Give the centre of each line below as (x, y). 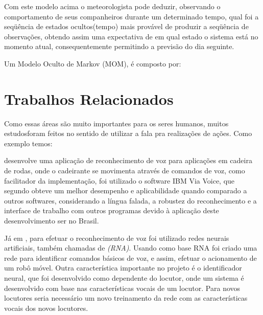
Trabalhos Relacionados (89, 98)
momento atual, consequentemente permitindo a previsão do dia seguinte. (119, 46)
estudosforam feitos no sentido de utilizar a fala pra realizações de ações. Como (128, 133)
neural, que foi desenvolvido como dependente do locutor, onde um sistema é (124, 278)
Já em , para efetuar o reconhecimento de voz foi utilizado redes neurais (117, 238)
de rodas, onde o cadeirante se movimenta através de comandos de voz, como (125, 171)
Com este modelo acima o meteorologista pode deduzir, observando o (112, 6)
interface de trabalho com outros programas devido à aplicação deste (112, 210)
